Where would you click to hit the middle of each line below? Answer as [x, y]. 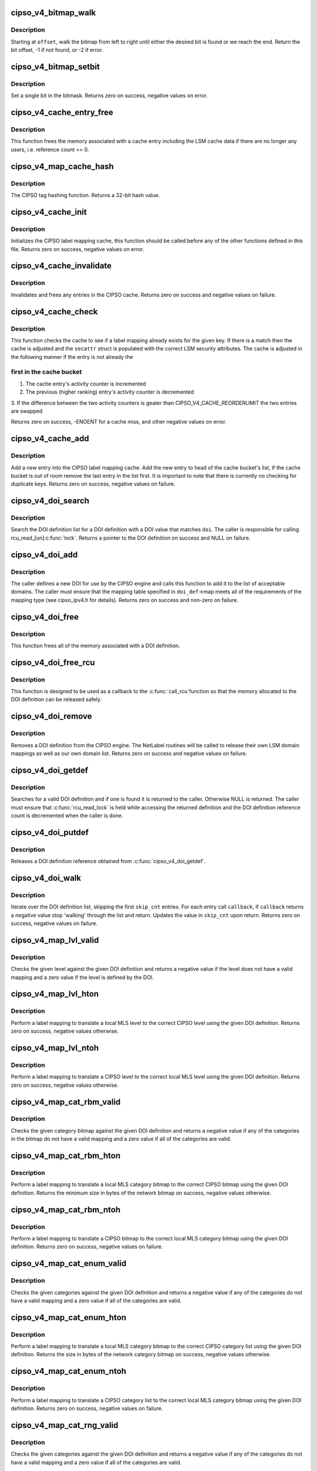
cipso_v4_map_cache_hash [62, 166]
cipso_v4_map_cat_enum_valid [69, 1264]
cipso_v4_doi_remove [51, 716]
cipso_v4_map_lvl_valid [55, 940]
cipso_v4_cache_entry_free [62, 113]
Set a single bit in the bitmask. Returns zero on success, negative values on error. [109, 96]
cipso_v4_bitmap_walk [53, 13]
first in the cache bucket [46, 372]
